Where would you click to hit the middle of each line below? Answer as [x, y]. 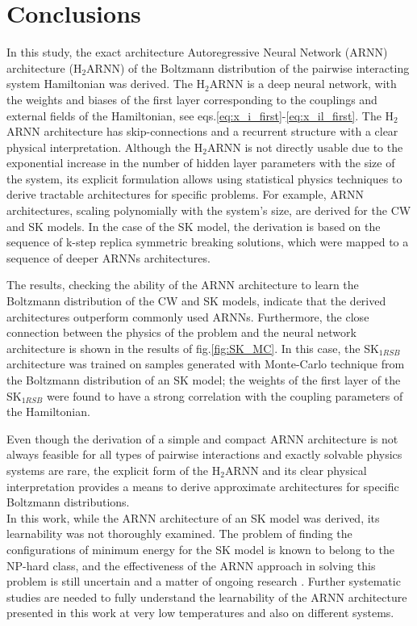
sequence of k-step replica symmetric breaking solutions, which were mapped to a [208, 242]
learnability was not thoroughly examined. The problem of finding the [179, 534]
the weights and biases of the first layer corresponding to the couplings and [192, 99]
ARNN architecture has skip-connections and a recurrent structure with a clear [202, 131]
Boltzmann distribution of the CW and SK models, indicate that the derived [196, 301]
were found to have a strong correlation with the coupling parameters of [225, 395]
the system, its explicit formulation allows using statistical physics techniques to [204, 178]
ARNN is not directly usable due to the [305, 147]
